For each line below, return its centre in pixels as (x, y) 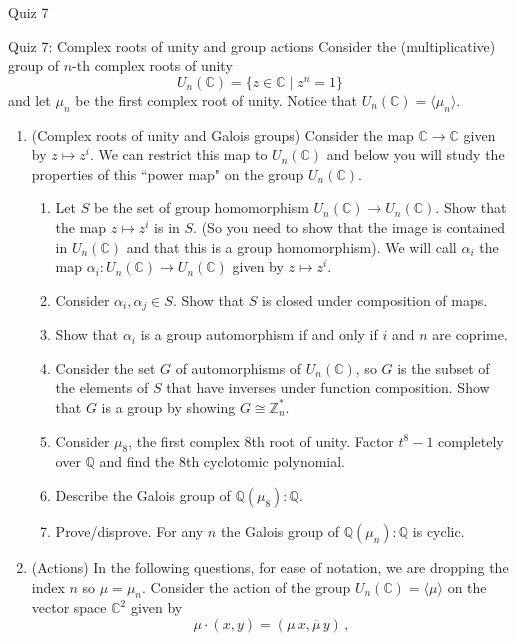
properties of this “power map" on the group (167, 173)
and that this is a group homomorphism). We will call (291, 246)
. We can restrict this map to (178, 154)
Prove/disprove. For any (129, 530)
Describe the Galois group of (143, 494)
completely (471, 440)
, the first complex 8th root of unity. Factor (261, 440)
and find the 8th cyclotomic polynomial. (222, 461)
